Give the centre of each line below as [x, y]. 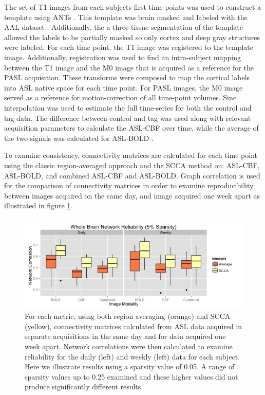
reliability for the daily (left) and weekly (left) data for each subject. [132, 356]
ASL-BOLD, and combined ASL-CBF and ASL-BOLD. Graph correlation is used [132, 175]
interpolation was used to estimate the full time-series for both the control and [128, 107]
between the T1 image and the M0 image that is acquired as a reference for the [129, 67]
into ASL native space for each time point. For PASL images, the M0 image [124, 87]
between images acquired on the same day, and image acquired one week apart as [132, 195]
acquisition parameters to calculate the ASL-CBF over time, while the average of [131, 128]
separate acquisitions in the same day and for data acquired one [125, 336]
